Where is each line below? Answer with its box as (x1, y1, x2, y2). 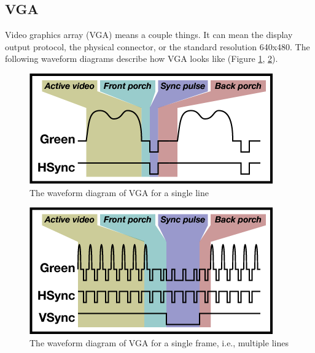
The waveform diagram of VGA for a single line (29, 186, 209, 199)
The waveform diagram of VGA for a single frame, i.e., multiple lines (29, 336, 289, 349)
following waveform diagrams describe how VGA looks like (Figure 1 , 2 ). (5, 52, 278, 65)
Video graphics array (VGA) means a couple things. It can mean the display (5, 28, 293, 41)
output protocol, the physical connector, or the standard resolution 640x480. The (5, 40, 310, 53)
